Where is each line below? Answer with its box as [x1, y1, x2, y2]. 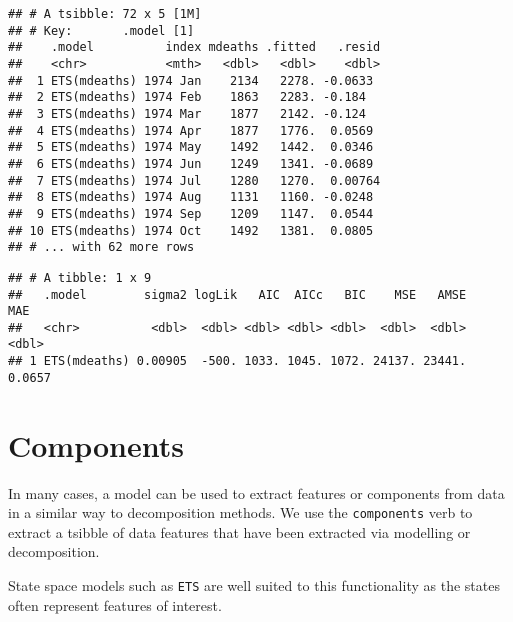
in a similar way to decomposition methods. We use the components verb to [8, 502, 473, 523]
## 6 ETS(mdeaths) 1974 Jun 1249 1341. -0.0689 [8, 156, 374, 171]
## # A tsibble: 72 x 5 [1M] [8, 7, 202, 21]
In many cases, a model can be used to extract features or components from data [8, 482, 505, 503]
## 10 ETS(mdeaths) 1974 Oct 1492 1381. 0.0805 [8, 223, 374, 238]
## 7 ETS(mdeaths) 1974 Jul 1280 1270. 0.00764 [8, 173, 381, 188]
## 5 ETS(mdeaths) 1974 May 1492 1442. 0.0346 [8, 140, 374, 155]
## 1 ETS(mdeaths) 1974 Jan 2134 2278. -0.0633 [8, 73, 374, 88]
